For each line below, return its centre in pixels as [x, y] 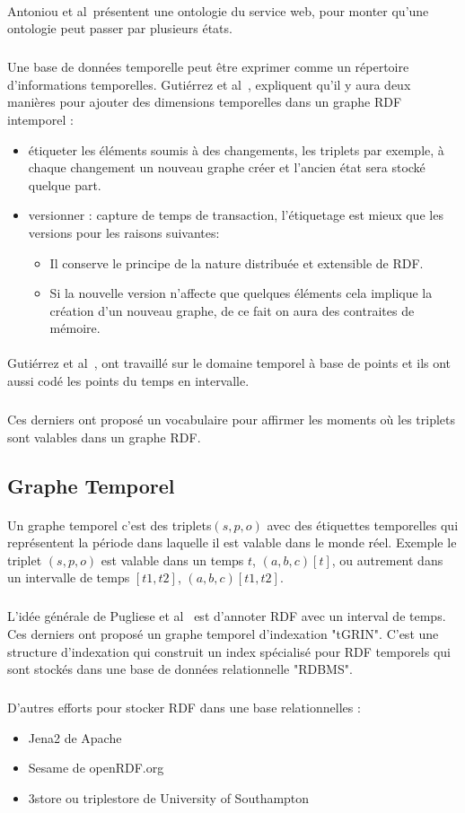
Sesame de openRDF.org [96, 768]
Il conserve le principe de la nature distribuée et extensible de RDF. [237, 262]
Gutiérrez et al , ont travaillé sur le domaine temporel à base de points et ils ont [229, 363]
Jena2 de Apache [75, 737]
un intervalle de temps [69, 577]
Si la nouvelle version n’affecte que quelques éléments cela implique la [241, 293]
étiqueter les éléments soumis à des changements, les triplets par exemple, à [236, 149]
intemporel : [40, 119]
